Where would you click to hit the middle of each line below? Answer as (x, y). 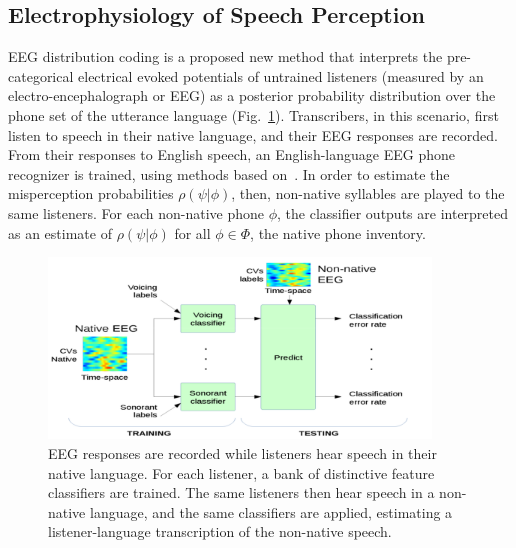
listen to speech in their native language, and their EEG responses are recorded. (253, 134)
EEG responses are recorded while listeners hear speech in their (242, 452)
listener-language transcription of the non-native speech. (220, 531)
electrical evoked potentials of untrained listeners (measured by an (281, 75)
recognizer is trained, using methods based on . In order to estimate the (229, 173)
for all (192, 232)
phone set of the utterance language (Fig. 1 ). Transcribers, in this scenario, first (253, 114)
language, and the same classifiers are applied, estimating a (271, 511)
